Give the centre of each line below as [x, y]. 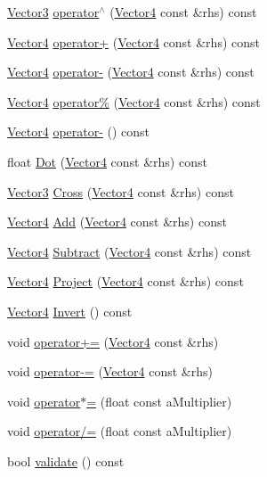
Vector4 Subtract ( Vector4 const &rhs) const [129, 251]
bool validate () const [66, 461]
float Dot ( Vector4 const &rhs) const [107, 161]
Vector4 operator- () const [79, 132]
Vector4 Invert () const [70, 311]
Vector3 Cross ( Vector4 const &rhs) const [121, 191]
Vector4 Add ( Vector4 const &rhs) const [117, 222]
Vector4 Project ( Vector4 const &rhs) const [125, 281]
